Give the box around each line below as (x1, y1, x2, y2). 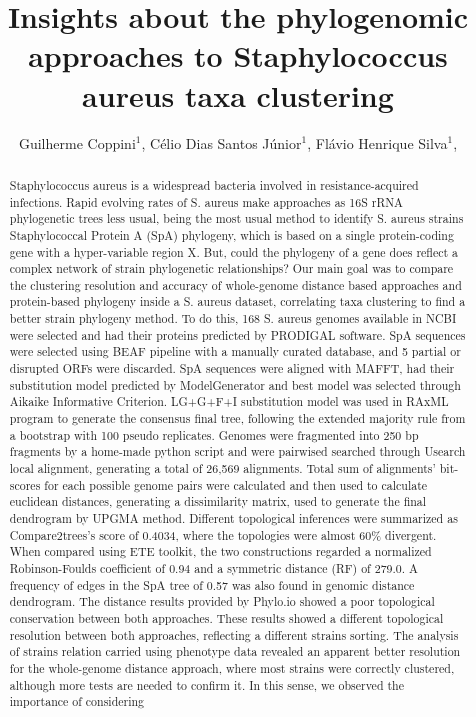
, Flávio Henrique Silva (307, 132, 448, 153)
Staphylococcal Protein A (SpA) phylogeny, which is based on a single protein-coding (9, 226, 454, 243)
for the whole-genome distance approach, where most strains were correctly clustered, (9, 659, 455, 676)
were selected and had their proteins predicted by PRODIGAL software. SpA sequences (9, 326, 466, 343)
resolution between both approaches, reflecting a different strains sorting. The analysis (9, 626, 459, 643)
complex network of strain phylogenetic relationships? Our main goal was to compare (9, 260, 454, 277)
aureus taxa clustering (82, 74, 394, 115)
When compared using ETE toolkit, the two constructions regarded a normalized (9, 543, 432, 560)
